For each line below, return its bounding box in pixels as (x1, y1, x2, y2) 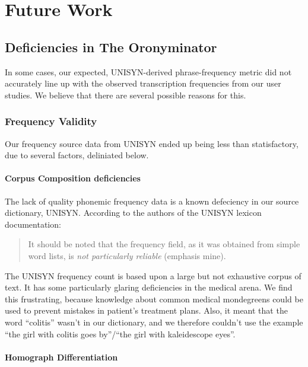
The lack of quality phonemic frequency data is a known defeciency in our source (5, 194, 299, 207)
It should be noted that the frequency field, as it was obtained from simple (28, 238, 300, 250)
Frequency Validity (5, 114, 97, 129)
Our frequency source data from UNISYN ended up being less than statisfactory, (5, 137, 299, 149)
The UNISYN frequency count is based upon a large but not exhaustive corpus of (5, 269, 301, 282)
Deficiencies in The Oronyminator (5, 37, 217, 56)
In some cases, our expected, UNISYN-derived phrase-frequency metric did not (5, 65, 292, 78)
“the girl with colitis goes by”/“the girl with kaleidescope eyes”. (5, 327, 236, 340)
